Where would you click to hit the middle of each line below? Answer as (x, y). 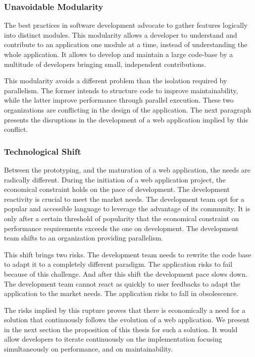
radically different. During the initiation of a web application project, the (115, 179)
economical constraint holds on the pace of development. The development (117, 189)
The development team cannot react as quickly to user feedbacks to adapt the (122, 283)
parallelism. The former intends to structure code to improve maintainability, (121, 90)
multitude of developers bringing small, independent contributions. (105, 64)
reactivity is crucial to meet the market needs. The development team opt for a (124, 199)
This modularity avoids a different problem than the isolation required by (116, 81)
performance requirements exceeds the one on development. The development (121, 228)
